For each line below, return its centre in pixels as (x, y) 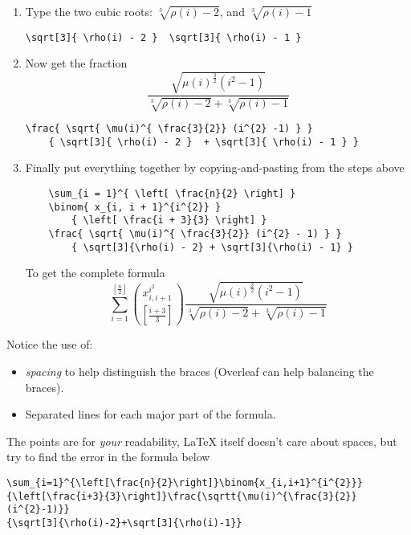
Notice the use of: (50, 344)
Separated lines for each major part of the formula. (151, 414)
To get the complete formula (95, 273)
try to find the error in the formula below (108, 457)
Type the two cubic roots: (89, 11)
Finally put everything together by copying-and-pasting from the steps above (215, 167)
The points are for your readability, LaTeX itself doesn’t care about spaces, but (202, 441)
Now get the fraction (76, 63)
